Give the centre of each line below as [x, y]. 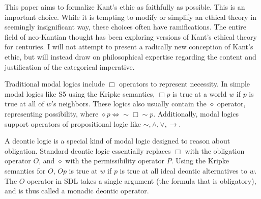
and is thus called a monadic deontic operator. [77, 191]
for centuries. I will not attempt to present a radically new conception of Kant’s [129, 47]
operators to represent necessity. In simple [184, 84]
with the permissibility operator [115, 161]
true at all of [24, 104]
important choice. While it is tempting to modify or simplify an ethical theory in [130, 17]
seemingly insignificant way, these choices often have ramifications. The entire [125, 27]
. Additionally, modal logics [196, 113]
